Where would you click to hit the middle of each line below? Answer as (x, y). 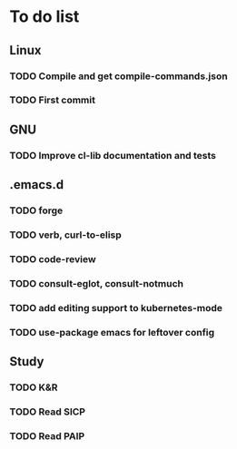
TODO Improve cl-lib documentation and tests (113, 155)
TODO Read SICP (48, 412)
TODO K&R (34, 387)
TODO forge (36, 210)
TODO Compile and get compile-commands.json (119, 76)
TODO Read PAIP (47, 435)
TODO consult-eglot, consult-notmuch (97, 283)
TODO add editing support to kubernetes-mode (116, 307)
